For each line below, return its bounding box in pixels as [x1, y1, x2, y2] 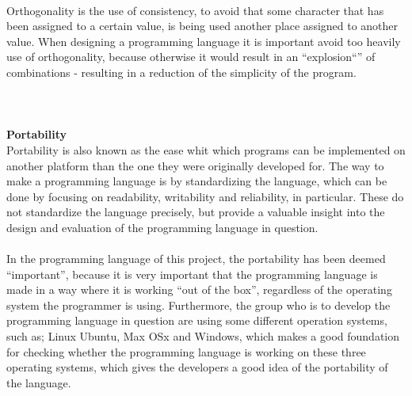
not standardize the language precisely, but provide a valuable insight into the [6, 204, 385, 220]
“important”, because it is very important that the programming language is [6, 265, 378, 282]
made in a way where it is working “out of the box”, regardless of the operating [6, 281, 392, 298]
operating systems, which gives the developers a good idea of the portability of [6, 359, 388, 375]
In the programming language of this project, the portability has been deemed [6, 250, 386, 267]
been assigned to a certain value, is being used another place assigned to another [6, 17, 399, 34]
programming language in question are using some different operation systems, [6, 312, 387, 329]
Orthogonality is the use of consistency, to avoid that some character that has [6, 2, 384, 18]
